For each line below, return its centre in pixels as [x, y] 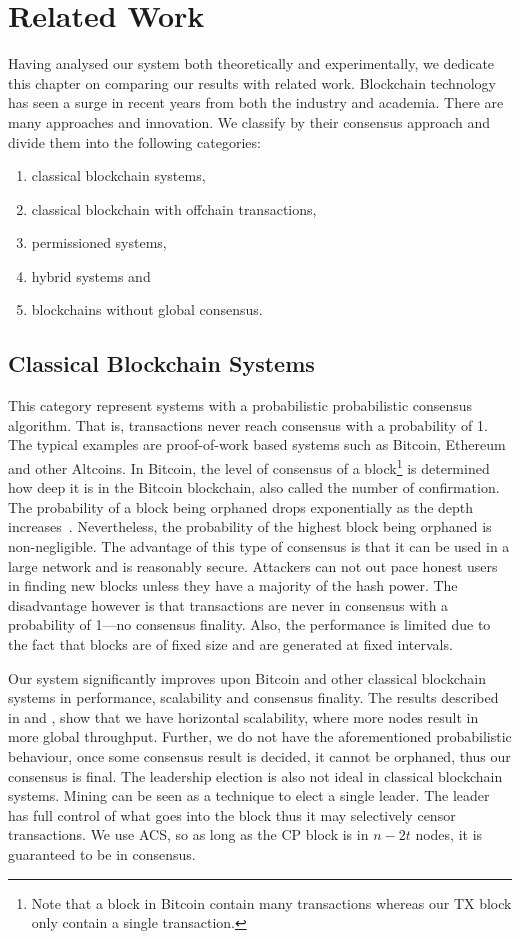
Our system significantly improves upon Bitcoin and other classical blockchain [247, 677]
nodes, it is [449, 834]
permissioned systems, [99, 242]
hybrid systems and [91, 275]
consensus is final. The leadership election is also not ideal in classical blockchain [255, 775]
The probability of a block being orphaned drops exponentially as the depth [241, 506]
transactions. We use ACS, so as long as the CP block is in [188, 834]
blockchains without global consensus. [147, 309]
